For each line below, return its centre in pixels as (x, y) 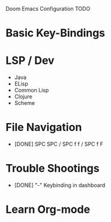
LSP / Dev (30, 61)
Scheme (25, 103)
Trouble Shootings (52, 169)
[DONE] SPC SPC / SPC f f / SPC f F (58, 144)
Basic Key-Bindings (55, 33)
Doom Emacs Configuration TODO (48, 9)
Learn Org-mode (48, 210)
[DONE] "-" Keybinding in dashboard (60, 185)
